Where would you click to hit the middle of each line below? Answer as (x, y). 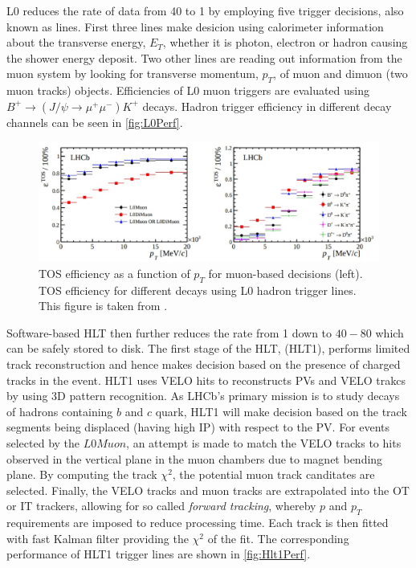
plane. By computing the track (82, 474)
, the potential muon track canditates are (273, 474)
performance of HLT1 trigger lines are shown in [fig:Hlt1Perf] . (159, 554)
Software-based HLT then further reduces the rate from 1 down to (169, 332)
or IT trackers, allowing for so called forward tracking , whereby (161, 506)
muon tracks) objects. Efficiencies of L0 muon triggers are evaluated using (188, 90)
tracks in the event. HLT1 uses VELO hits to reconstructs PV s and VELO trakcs (206, 380)
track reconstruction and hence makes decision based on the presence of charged (204, 364)
